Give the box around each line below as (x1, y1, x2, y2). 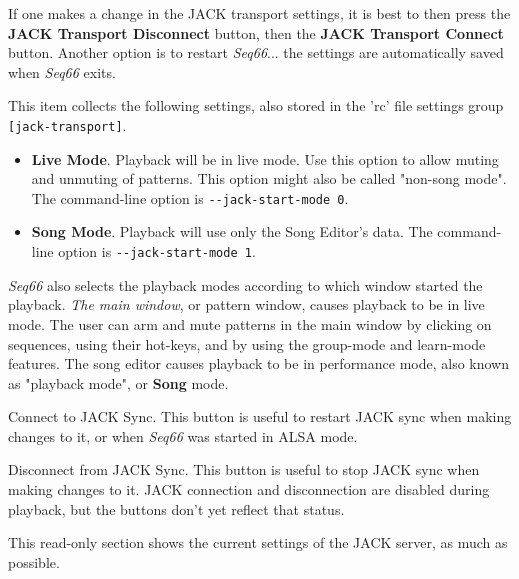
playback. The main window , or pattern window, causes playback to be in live (8, 294, 485, 315)
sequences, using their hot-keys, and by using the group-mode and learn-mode (8, 333, 486, 354)
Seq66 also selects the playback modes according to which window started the (8, 274, 483, 295)
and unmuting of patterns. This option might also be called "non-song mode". (31, 168, 507, 189)
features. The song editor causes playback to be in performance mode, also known (8, 353, 510, 374)
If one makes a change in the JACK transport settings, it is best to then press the (8, 3, 511, 23)
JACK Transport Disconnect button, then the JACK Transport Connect (8, 22, 504, 43)
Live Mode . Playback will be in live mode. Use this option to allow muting (31, 148, 499, 169)
